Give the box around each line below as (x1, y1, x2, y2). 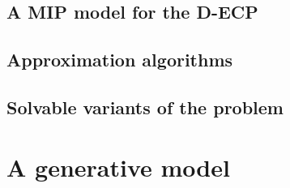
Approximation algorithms (6, 47, 233, 72)
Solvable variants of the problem (6, 94, 284, 119)
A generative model (6, 150, 230, 183)
